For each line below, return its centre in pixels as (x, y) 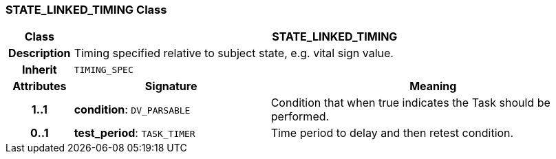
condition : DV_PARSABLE (132, 110)
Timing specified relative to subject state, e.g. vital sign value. (234, 53)
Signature (171, 86)
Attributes (40, 86)
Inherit (39, 70)
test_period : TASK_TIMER (135, 133)
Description (40, 53)
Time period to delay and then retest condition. (392, 133)
